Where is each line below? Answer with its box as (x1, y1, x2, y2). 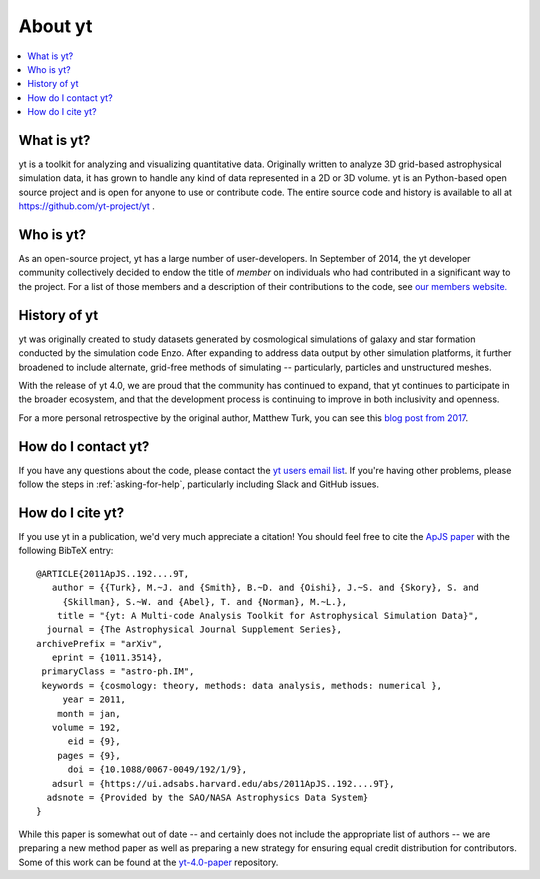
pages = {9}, (56, 750, 121, 761)
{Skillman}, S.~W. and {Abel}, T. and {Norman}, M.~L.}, (62, 596, 348, 607)
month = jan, (56, 708, 121, 719)
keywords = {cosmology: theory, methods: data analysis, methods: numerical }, (41, 680, 443, 691)
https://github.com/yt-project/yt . (18, 200, 155, 212)
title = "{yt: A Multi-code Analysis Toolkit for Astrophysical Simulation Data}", (56, 610, 480, 621)
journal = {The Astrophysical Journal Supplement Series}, (46, 624, 342, 635)
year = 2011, (62, 694, 127, 705)
